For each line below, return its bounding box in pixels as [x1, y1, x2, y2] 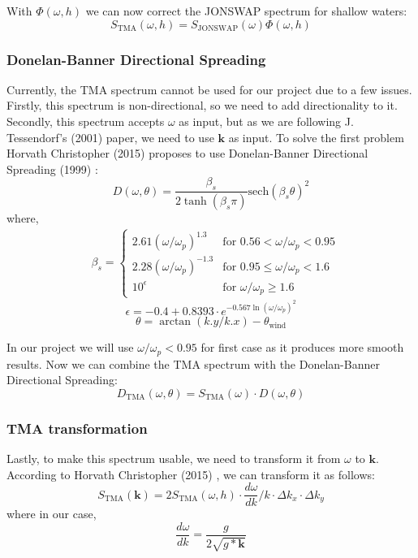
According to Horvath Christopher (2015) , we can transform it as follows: [6, 465, 375, 482]
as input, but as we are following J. [179, 113, 354, 129]
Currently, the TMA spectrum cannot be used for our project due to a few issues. [6, 80, 412, 97]
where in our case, [6, 505, 97, 522]
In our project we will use [6, 339, 134, 356]
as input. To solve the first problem [228, 128, 404, 145]
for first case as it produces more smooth [200, 339, 404, 356]
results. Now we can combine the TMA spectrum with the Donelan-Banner [6, 355, 380, 372]
